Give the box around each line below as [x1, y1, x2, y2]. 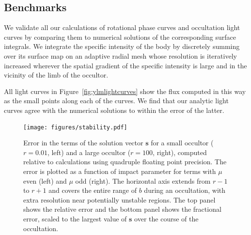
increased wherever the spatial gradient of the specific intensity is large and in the [4, 60, 247, 70]
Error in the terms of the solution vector [23, 138, 143, 148]
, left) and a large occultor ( [47, 147, 131, 157]
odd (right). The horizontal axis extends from [75, 175, 211, 186]
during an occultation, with [144, 185, 226, 195]
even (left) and [23, 175, 67, 186]
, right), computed [153, 147, 207, 157]
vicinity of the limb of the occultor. [4, 70, 109, 80]
